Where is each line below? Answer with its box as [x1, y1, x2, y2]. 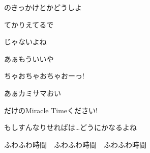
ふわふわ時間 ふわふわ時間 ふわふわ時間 [4, 139, 146, 149]
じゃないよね [4, 36, 47, 47]
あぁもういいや [4, 53, 54, 64]
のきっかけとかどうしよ [4, 2, 82, 12]
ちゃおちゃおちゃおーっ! [4, 70, 84, 81]
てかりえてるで [4, 19, 54, 30]
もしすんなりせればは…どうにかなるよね [4, 122, 137, 133]
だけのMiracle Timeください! [4, 105, 98, 115]
